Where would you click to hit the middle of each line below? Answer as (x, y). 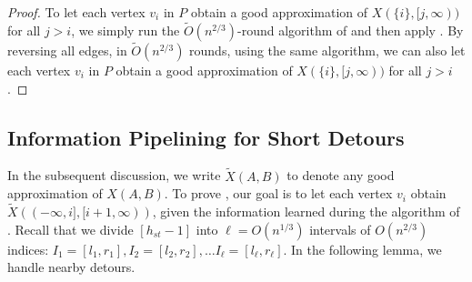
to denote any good (341, 175)
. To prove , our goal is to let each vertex (278, 193)
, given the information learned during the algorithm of (306, 211)
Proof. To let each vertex (76, 12)
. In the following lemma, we (362, 249)
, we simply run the (126, 30)
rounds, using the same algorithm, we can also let (327, 50)
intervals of (340, 229)
